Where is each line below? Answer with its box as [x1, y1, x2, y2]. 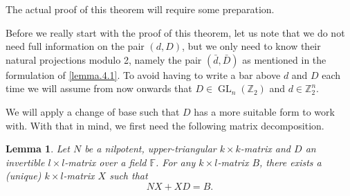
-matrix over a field [64, 154, 147, 169]
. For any [156, 154, 196, 169]
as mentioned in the [242, 52, 326, 66]
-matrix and [240, 141, 291, 156]
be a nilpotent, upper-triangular [84, 141, 217, 156]
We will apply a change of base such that [6, 104, 180, 118]
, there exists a [259, 154, 322, 169]
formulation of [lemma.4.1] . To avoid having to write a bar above [6, 67, 281, 82]
